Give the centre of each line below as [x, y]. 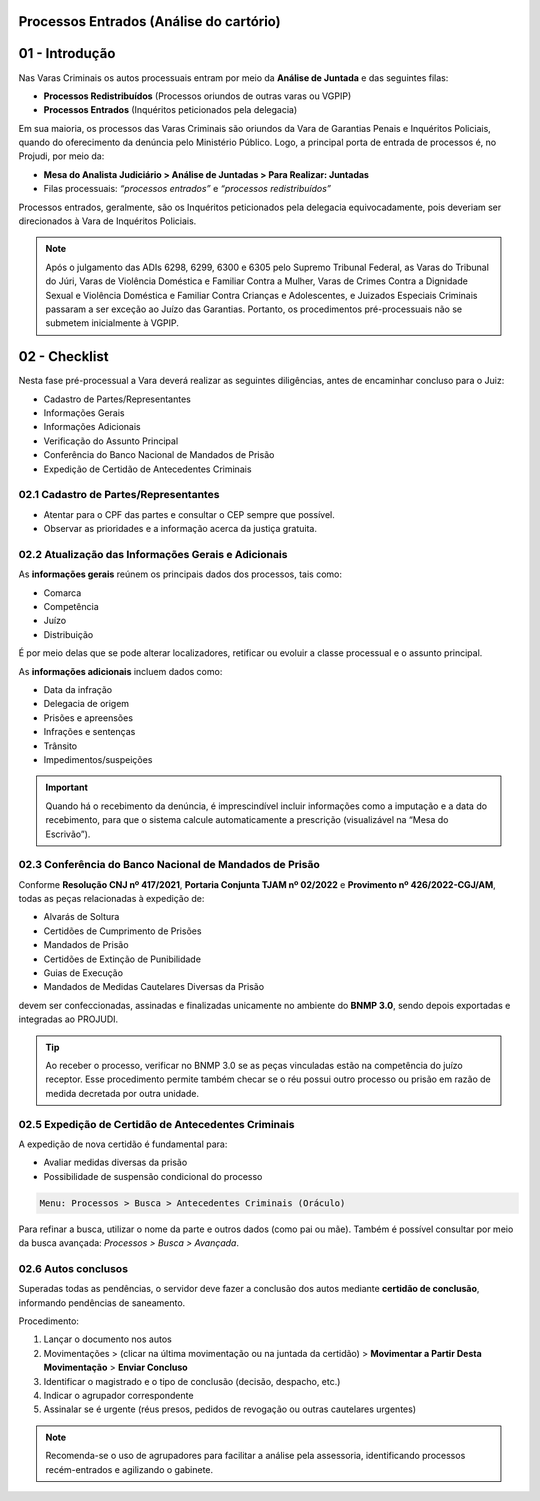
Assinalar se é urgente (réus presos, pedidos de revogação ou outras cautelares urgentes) [230, 1409]
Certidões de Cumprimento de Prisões [122, 931]
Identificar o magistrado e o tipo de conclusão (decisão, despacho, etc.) [192, 1381]
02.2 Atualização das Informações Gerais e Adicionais [153, 554]
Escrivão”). [68, 834]
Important [67, 787]
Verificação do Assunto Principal [111, 441]
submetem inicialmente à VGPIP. [112, 323]
